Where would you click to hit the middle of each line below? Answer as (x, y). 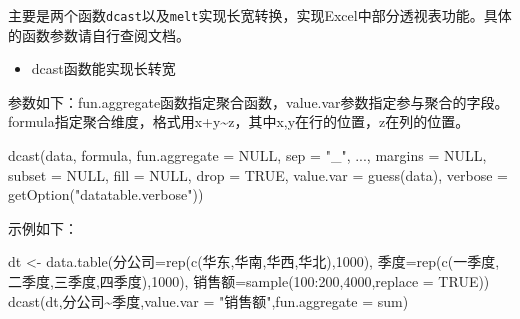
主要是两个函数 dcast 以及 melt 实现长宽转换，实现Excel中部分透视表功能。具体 (260, 15)
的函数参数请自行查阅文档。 (99, 34)
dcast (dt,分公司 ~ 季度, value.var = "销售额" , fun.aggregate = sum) (208, 300)
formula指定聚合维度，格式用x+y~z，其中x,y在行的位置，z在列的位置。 (239, 121)
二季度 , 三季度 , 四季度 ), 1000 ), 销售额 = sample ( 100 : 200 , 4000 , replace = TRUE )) (249, 281)
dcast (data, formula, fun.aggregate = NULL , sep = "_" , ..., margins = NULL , (247, 155)
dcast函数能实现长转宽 (103, 68)
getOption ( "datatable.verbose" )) (106, 194)
